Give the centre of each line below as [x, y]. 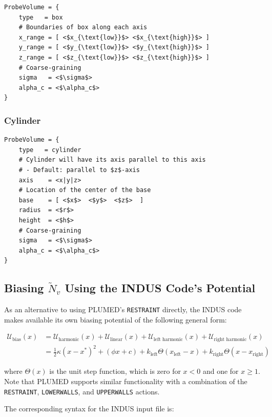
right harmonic [230, 339]
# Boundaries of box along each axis [83, 27]
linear [117, 339]
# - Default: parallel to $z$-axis [79, 170]
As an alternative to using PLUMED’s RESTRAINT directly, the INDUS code [123, 309]
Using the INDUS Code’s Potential [160, 288]
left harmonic [168, 339]
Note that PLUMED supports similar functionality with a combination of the [126, 381]
